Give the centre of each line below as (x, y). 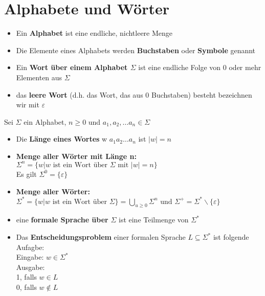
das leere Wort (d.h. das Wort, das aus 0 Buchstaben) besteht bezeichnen (134, 94)
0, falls (26, 287)
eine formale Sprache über (62, 220)
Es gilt (26, 174)
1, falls (26, 277)
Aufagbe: (30, 247)
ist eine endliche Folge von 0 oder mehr (200, 67)
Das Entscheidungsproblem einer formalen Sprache (101, 237)
